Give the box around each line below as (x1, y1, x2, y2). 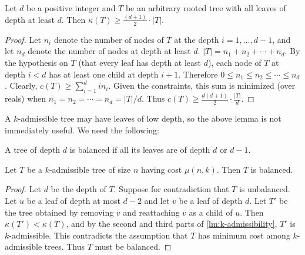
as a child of (189, 206, 233, 218)
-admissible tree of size (49, 163, 131, 175)
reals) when (5, 92, 46, 105)
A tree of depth (5, 143, 61, 156)
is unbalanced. (239, 183, 290, 195)
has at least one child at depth (49, 68, 159, 80)
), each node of (207, 56, 262, 68)
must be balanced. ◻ (95, 240, 172, 253)
